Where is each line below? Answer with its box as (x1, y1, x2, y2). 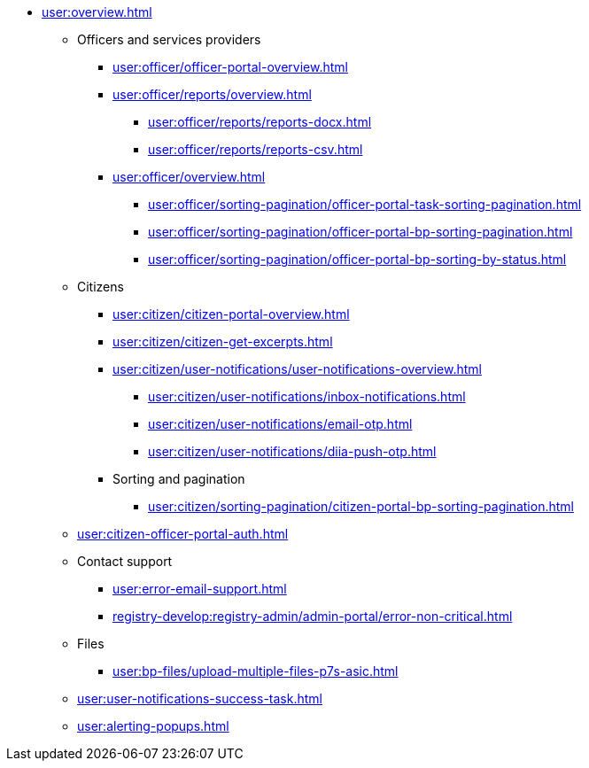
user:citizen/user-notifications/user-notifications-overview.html (112, 361, 482, 376)
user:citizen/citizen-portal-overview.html (112, 306, 350, 322)
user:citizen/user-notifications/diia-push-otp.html (148, 444, 437, 459)
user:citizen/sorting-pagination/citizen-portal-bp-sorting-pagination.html (148, 499, 574, 514)
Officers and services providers (77, 32, 261, 47)
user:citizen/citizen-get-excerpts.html (112, 334, 333, 349)
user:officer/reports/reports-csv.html (148, 142, 363, 157)
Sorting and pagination (112, 471, 245, 486)
